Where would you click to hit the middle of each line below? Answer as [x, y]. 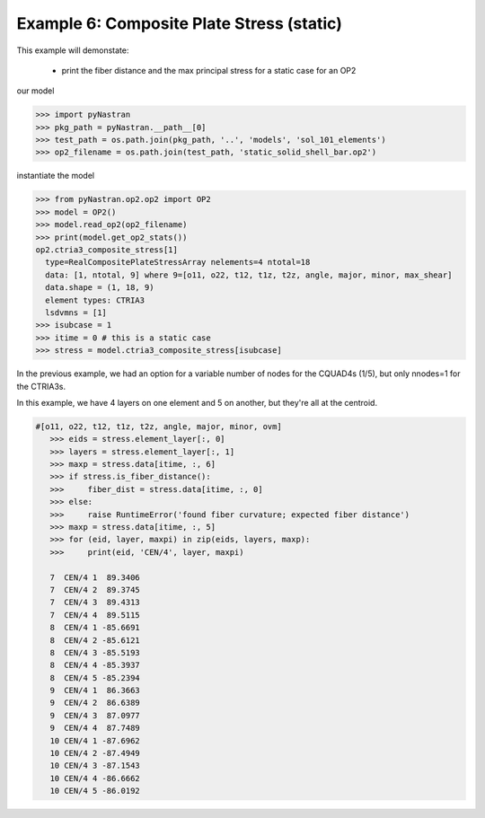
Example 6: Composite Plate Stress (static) [180, 23]
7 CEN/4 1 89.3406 [95, 577]
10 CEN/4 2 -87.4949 [95, 753]
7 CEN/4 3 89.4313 [95, 603]
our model [35, 91]
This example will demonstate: [73, 50]
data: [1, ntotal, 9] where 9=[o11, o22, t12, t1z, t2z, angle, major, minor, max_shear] [249, 275]
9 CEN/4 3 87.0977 [95, 715]
